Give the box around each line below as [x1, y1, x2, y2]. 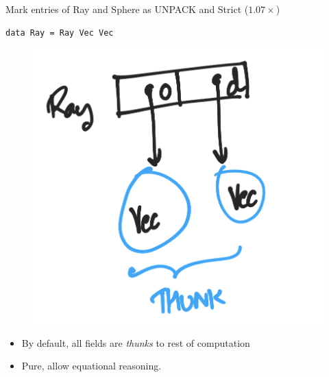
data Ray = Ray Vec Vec [5, 27, 114, 38]
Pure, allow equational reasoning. [21, 358, 162, 373]
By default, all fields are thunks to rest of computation [21, 335, 250, 350]
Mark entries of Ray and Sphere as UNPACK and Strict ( [5, 2, 249, 16]
